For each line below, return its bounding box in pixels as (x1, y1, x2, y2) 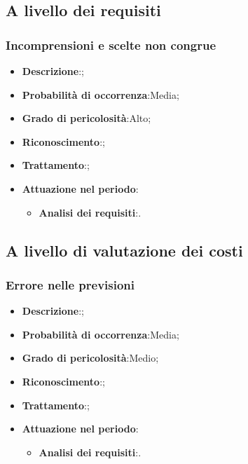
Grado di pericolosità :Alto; (22, 111, 151, 125)
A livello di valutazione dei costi (6, 239, 243, 261)
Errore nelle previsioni (6, 275, 135, 293)
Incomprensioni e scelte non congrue (6, 36, 216, 53)
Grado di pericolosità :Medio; (22, 350, 159, 365)
